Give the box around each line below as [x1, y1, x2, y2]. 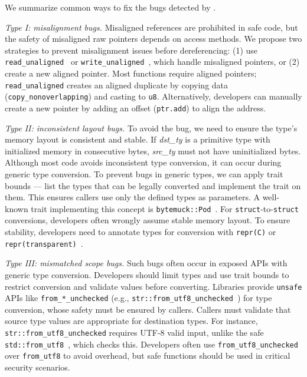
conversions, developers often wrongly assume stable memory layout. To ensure [5, 214, 290, 226]
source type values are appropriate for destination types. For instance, [5, 315, 258, 327]
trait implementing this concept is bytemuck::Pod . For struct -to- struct [31, 202, 299, 214]
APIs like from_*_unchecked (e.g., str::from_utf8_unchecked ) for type [5, 292, 272, 304]
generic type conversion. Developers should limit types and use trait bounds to [5, 268, 289, 280]
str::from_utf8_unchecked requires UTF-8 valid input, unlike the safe [5, 326, 264, 338]
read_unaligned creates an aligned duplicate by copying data [5, 78, 228, 91]
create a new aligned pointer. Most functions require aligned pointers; [5, 67, 257, 80]
